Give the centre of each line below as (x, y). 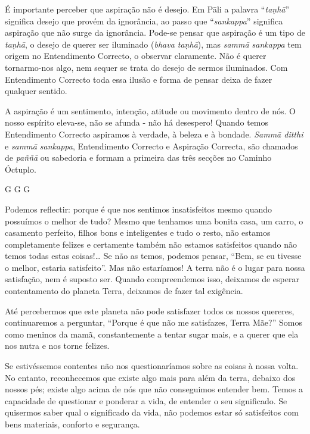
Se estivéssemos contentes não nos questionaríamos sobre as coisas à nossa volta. (152, 366)
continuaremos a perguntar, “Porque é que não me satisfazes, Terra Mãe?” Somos (154, 322)
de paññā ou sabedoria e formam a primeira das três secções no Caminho (138, 157)
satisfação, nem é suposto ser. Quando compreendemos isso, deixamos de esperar (152, 279)
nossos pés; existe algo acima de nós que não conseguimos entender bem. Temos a (154, 389)
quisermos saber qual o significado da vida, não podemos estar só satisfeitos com (152, 412)
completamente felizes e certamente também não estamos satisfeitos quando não (151, 244)
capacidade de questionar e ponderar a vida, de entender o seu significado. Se (146, 400)
